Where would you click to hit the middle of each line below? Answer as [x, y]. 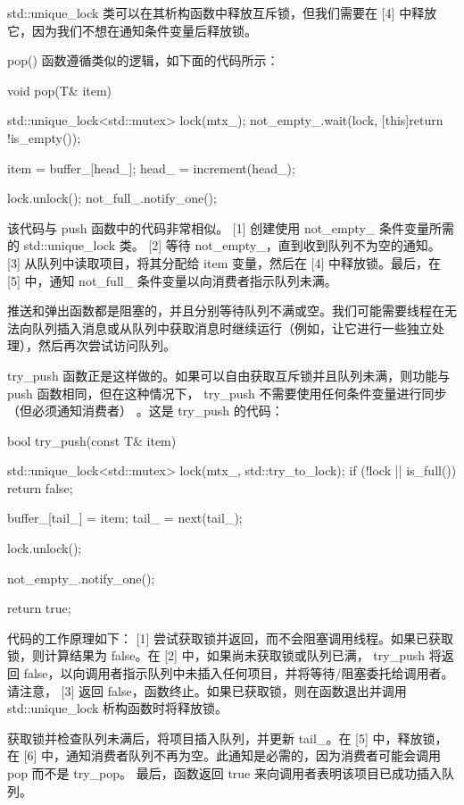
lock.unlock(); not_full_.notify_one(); [112, 198]
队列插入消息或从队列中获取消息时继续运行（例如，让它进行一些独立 [232, 327]
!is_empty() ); [44, 137]
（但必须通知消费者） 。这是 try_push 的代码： [145, 411]
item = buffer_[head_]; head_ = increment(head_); [151, 168]
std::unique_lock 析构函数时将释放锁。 [118, 708]
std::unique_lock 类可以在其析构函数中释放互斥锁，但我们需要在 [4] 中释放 [222, 13]
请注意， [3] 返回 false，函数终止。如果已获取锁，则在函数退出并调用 [207, 690]
